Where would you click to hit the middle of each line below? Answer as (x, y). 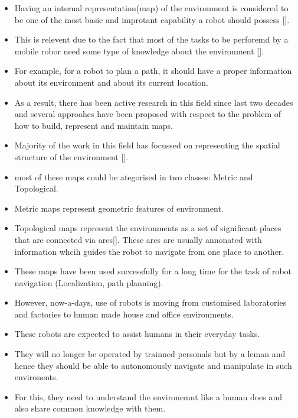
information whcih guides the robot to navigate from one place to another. (149, 251)
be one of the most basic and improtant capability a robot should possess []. (152, 19)
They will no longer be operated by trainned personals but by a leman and (150, 354)
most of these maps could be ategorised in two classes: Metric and (134, 176)
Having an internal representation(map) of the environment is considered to (151, 8)
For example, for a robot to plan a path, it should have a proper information (153, 71)
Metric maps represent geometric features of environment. (119, 208)
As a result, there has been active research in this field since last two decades (154, 102)
